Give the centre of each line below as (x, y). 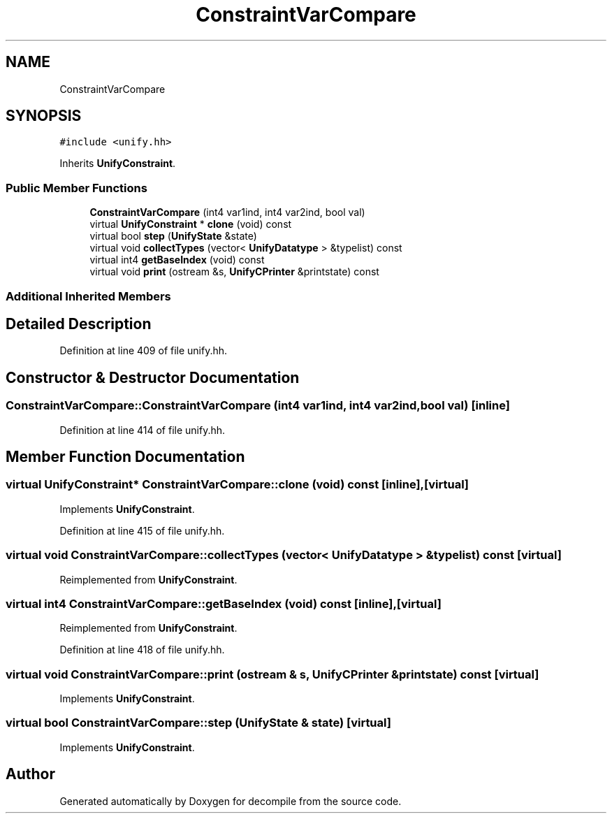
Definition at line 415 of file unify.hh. (142, 530)
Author (30, 774)
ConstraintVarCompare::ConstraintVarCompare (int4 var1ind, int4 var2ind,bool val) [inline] (258, 406)
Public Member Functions (76, 188)
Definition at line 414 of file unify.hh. (143, 430)
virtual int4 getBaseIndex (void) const (177, 260)
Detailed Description (79, 324)
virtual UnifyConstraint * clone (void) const (191, 224)
